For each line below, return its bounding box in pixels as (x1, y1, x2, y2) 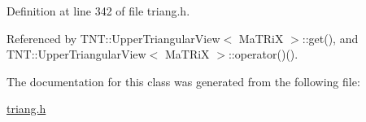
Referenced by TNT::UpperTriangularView (7, 29, 220, 46)
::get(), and (302, 29, 359, 46)
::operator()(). (228, 46, 298, 63)
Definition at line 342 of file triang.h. (7, 2, 190, 19)
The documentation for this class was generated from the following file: (7, 72, 360, 89)
